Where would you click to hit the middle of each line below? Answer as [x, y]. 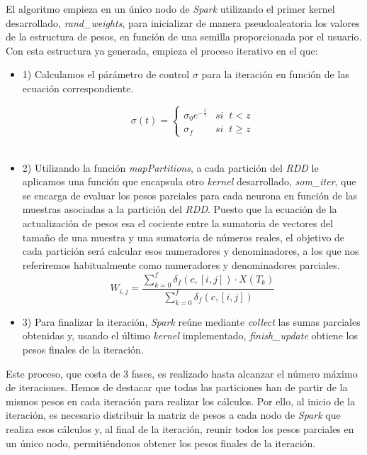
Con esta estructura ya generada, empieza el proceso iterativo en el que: [162, 50]
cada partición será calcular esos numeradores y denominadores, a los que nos [191, 251]
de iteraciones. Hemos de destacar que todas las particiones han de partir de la [177, 387]
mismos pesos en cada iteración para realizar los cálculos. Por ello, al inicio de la [181, 401]
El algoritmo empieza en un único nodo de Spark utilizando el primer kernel [170, 9]
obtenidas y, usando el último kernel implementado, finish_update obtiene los [190, 335]
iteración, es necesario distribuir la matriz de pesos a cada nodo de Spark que [173, 415]
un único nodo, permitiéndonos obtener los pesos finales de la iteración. [161, 443]
